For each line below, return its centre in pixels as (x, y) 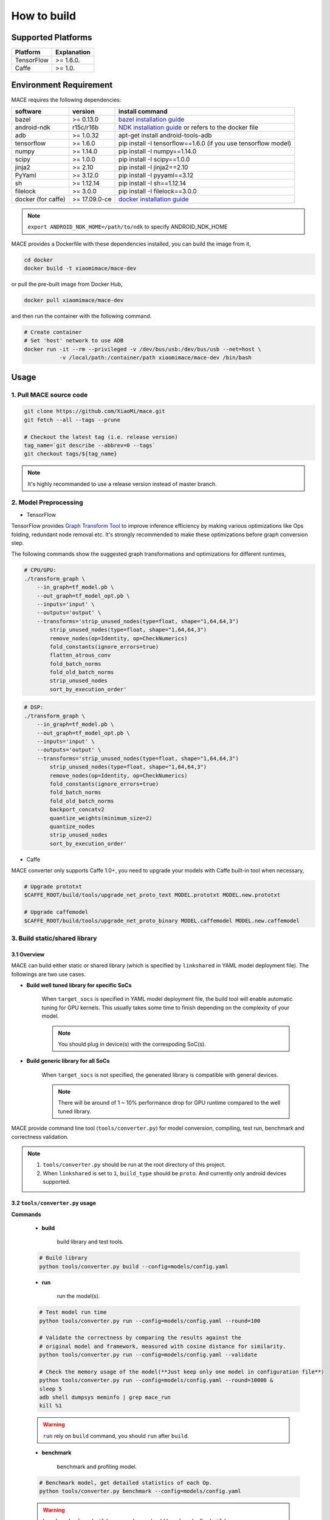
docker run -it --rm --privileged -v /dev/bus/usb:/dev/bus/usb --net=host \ (143, 349)
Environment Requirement (62, 85)
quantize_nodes (72, 826)
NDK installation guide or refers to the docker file (188, 127)
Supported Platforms (52, 37)
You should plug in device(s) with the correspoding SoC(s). (132, 1044)
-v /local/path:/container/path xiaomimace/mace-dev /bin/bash (156, 358)
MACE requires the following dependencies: (66, 100)
